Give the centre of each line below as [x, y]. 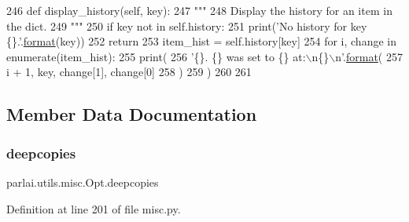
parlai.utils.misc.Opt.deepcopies [83, 182]
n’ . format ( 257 [369, 56]
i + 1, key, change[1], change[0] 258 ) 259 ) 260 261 [129, 72]
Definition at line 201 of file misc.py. [94, 208]
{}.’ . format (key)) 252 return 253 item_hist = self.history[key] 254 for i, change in [201, 41]
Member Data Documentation [132, 114]
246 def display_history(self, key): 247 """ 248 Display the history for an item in [199, 10]
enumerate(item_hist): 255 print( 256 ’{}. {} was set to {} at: [156, 56]
